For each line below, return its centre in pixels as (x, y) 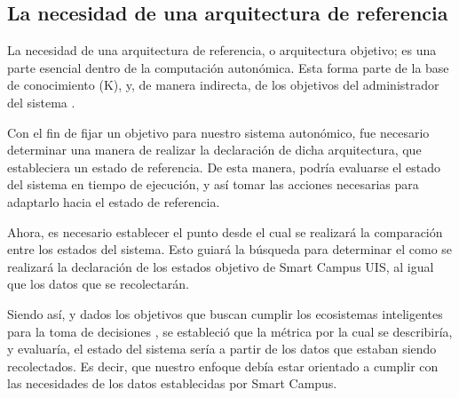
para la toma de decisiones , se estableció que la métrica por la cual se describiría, (230, 331)
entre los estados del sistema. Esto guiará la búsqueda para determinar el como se (230, 249)
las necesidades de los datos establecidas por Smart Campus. (172, 383)
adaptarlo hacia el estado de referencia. (114, 201)
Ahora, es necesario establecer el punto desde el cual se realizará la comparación (225, 231)
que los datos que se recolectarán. (98, 284)
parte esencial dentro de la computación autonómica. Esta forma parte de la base (228, 67)
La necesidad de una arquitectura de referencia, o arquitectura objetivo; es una (222, 50)
